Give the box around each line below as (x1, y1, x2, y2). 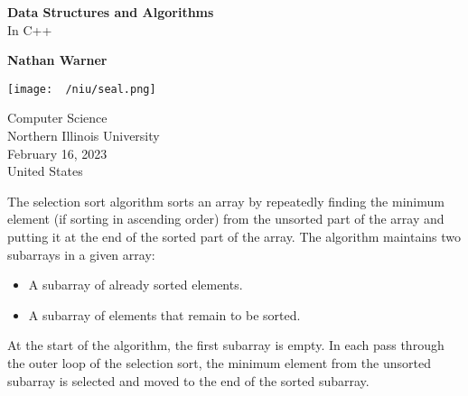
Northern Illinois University (7, 126, 160, 145)
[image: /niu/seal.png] (7, 82, 156, 96)
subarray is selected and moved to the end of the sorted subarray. (7, 371, 370, 390)
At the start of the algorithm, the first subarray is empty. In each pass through (7, 336, 445, 355)
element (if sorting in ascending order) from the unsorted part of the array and (7, 209, 445, 228)
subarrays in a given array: (7, 244, 155, 263)
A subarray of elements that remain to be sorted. (28, 305, 301, 324)
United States (7, 161, 83, 180)
